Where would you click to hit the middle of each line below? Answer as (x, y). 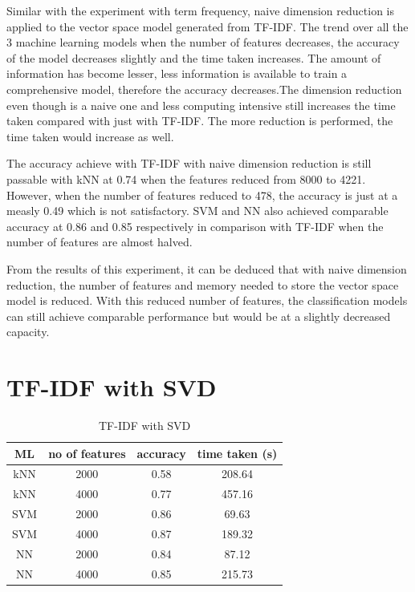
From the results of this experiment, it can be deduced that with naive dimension (207, 268)
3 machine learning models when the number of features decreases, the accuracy (203, 42)
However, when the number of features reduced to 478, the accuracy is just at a (202, 195)
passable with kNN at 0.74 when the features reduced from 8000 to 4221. (186, 178)
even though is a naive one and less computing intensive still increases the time (201, 105)
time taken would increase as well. (90, 136)
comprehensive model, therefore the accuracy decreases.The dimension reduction (204, 89)
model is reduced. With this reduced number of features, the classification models (207, 300)
